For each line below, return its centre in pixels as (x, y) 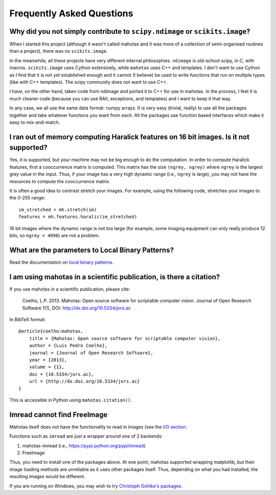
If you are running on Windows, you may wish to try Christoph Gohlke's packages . (96, 486)
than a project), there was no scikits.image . (59, 51)
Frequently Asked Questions (71, 13)
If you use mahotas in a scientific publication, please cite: (70, 289)
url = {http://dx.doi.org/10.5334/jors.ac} (84, 381)
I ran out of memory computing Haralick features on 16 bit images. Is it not (130, 137)
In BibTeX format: (28, 319)
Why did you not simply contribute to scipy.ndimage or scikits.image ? (130, 31)
